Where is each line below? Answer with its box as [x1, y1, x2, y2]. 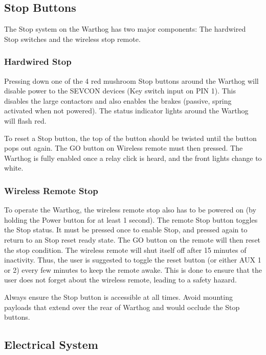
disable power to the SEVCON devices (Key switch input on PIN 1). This [4, 85, 236, 96]
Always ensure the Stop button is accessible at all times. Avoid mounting [4, 291, 233, 302]
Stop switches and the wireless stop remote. [4, 33, 141, 44]
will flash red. [4, 115, 47, 126]
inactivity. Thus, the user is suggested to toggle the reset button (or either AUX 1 [4, 254, 261, 265]
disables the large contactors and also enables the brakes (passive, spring [4, 95, 232, 106]
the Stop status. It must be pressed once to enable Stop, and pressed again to [4, 224, 248, 235]
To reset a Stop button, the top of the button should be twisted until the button [4, 132, 257, 143]
